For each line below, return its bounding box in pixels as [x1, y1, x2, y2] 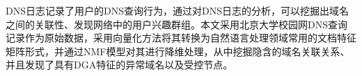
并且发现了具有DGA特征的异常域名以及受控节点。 [6, 57, 233, 72]
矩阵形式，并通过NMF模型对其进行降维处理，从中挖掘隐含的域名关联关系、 [6, 44, 350, 58]
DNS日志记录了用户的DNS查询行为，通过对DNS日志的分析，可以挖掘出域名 [6, 3, 349, 17]
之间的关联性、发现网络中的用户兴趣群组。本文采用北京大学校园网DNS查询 [6, 17, 347, 31]
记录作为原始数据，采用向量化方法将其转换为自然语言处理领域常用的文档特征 [6, 30, 356, 45]
